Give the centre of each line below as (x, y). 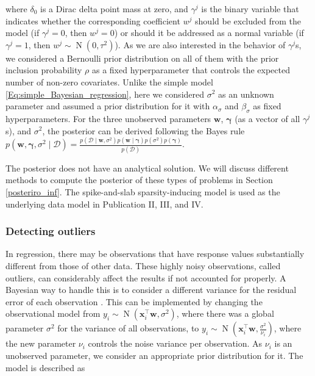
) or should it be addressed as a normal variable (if (209, 33)
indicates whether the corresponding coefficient (93, 20)
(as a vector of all (267, 118)
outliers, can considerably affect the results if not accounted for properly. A (146, 277)
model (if (23, 33)
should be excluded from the (248, 20)
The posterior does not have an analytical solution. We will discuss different (147, 168)
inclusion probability (44, 70)
